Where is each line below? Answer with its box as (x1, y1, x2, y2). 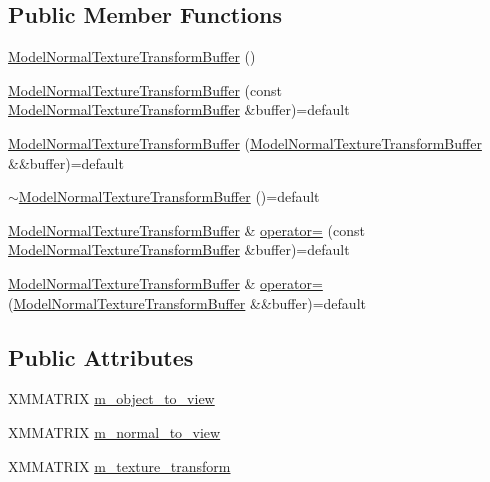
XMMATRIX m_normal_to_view (8, 421, 221, 442)
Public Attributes (8, 341, 194, 372)
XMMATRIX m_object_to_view (8, 388, 215, 409)
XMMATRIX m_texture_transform (8, 455, 231, 476)
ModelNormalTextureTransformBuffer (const (8, 79, 282, 100)
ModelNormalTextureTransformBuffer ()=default (18, 186, 320, 207)
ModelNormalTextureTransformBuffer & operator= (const (8, 219, 365, 240)
